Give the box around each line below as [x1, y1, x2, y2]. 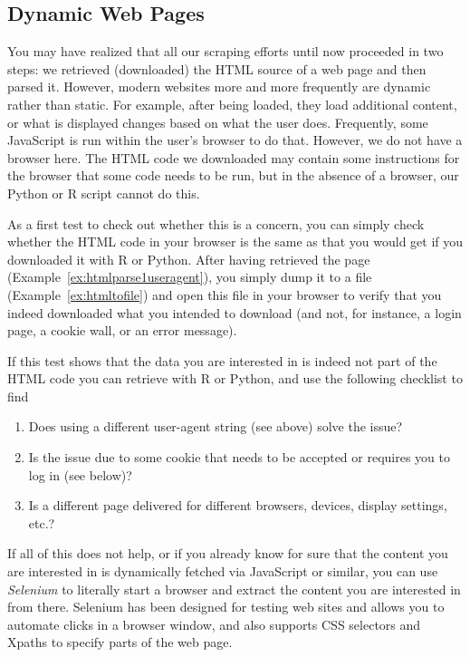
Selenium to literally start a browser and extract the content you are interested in [7, 579, 461, 598]
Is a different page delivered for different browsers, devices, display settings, [28, 496, 447, 515]
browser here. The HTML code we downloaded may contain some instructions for [7, 148, 460, 167]
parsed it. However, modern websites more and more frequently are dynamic [7, 77, 431, 96]
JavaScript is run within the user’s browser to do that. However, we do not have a [7, 130, 463, 150]
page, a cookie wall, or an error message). [7, 321, 237, 340]
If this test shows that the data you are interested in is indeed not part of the [7, 351, 437, 370]
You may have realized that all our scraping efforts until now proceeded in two [7, 42, 444, 61]
